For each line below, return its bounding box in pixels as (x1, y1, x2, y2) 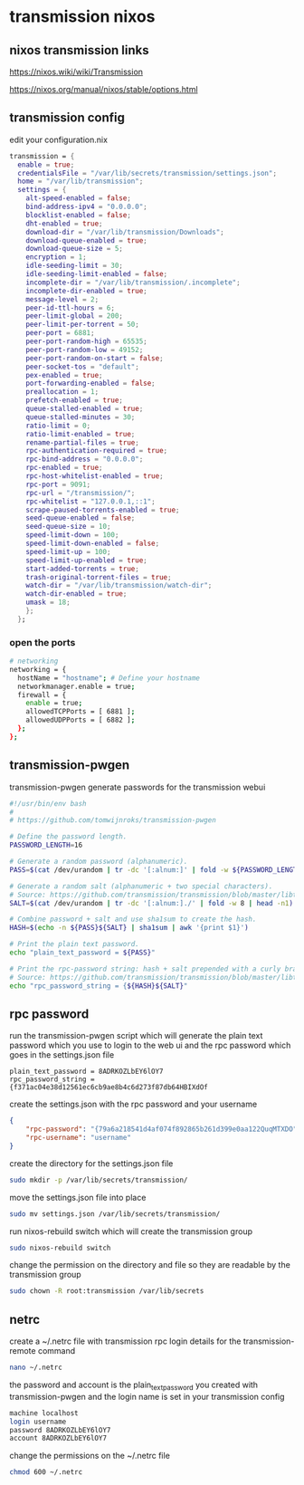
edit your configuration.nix (9, 134, 109, 145)
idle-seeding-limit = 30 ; (25, 261, 124, 271)
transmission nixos (9, 6, 156, 27)
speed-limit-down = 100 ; (25, 531, 119, 540)
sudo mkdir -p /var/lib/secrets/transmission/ (9, 1175, 188, 1184)
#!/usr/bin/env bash (9, 799, 88, 808)
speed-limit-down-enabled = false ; (25, 539, 160, 549)
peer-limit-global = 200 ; (25, 311, 124, 321)
